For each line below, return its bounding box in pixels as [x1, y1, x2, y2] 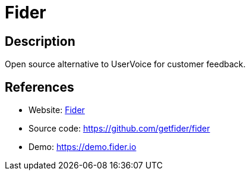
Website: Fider [29, 105, 85, 115]
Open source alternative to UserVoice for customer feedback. [5, 59, 246, 70]
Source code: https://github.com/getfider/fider [29, 123, 210, 134]
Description [5, 33, 75, 49]
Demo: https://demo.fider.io [29, 142, 137, 152]
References [5, 79, 74, 95]
